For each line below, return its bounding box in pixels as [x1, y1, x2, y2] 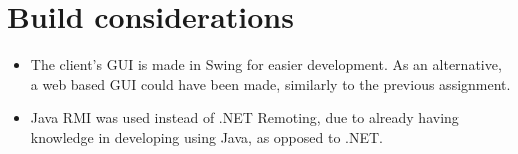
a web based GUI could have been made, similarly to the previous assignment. [30, 73, 511, 94]
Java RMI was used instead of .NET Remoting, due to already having [30, 107, 459, 128]
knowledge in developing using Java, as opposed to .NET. [30, 126, 383, 147]
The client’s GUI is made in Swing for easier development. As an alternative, [30, 54, 502, 75]
